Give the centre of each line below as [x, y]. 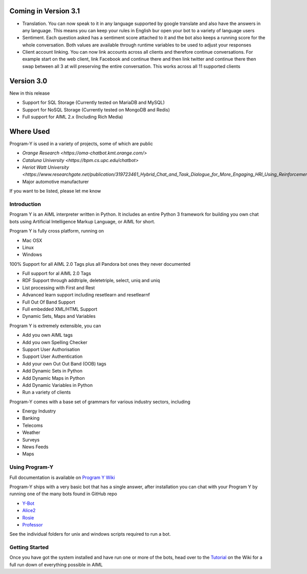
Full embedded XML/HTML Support [60, 309]
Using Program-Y [31, 467]
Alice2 [29, 511]
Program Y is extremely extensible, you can [55, 326]
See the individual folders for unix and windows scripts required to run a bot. [90, 534]
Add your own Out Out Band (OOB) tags [64, 363]
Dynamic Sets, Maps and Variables [59, 316]
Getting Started [29, 547]
